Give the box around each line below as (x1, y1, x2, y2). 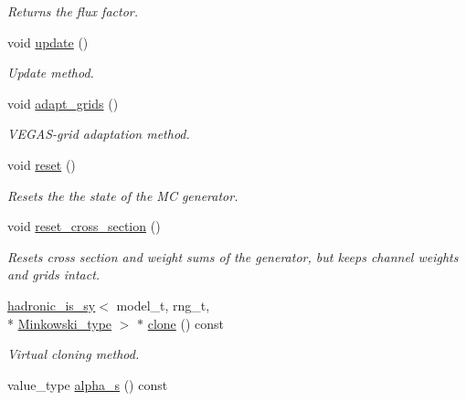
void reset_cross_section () (7, 216, 161, 236)
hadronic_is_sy (7, 295, 96, 314)
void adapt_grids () (7, 93, 119, 112)
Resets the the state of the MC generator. (7, 185, 238, 205)
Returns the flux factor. (7, 2, 139, 20)
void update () (7, 32, 89, 51)
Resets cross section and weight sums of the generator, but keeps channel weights (7, 247, 459, 266)
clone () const (147, 313, 225, 332)
